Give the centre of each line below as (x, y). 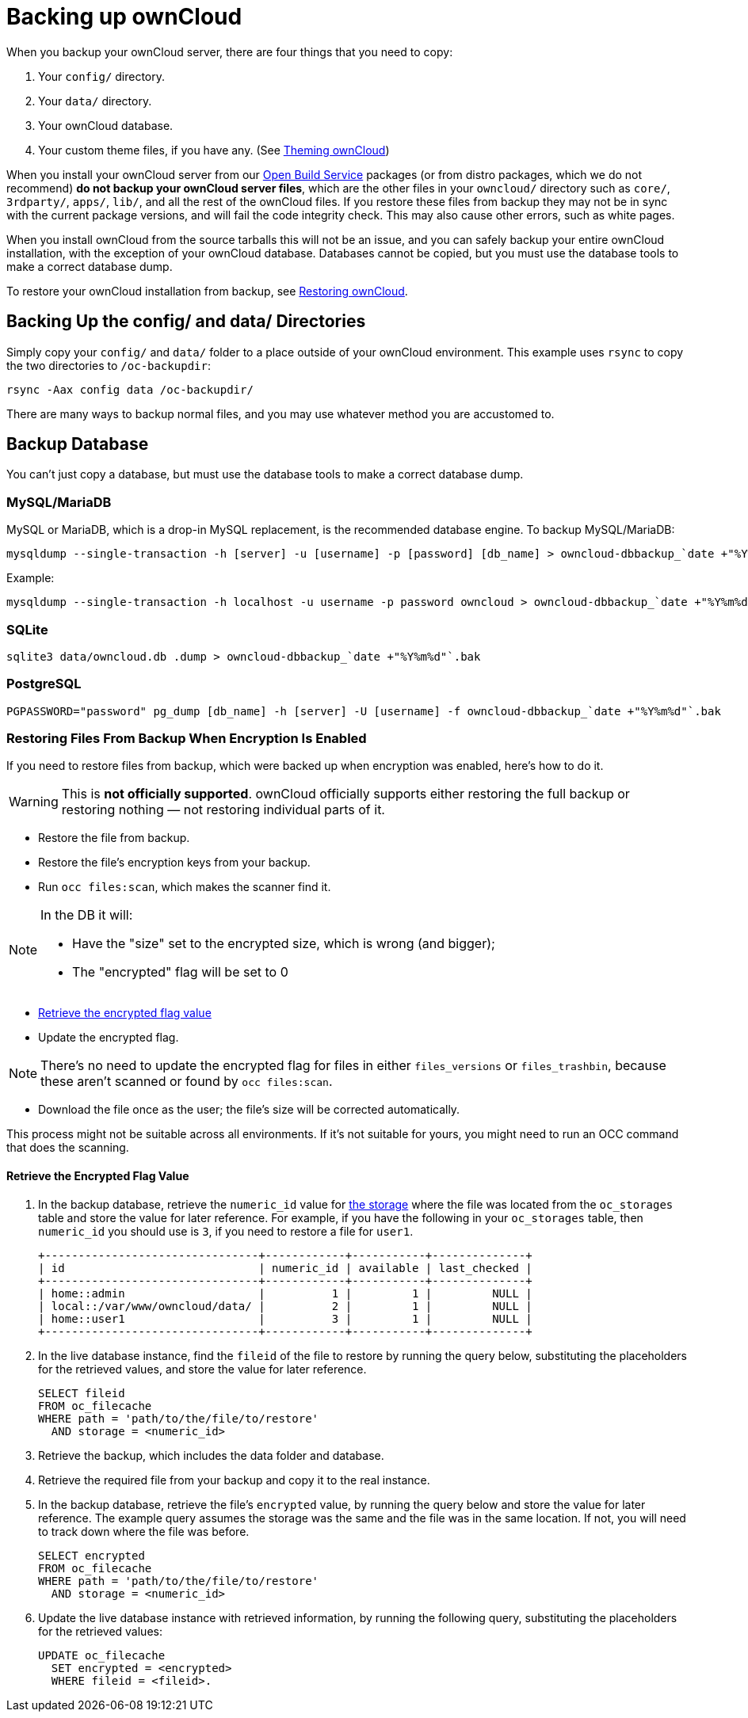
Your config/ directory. (102, 76)
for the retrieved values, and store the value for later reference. (202, 1369)
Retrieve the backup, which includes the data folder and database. (211, 1455)
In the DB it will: (87, 915)
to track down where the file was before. (144, 1531)
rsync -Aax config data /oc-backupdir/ (130, 389)
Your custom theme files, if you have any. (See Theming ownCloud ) (214, 150)
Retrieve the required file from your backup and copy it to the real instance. (234, 1480)
